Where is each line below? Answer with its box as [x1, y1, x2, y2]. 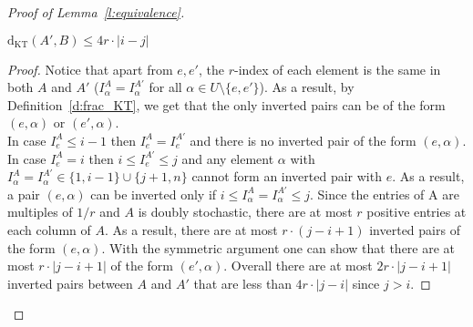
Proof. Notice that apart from [7, 59, 173, 78]
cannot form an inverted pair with [191, 167, 382, 186]
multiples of [7, 202, 73, 221]
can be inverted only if [90, 184, 217, 203]
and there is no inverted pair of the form [190, 130, 416, 149]
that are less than [193, 273, 292, 292]
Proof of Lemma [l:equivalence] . [7, 3, 185, 21]
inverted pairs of [369, 220, 460, 239]
